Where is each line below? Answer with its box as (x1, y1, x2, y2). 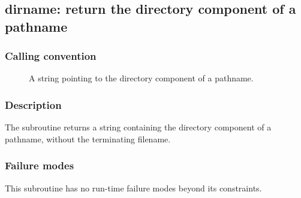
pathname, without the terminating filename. (5, 132, 171, 145)
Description (5, 97, 62, 112)
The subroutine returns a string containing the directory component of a (5, 121, 272, 133)
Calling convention (5, 48, 97, 63)
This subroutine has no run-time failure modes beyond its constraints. (5, 181, 262, 194)
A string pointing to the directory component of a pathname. (29, 72, 254, 84)
